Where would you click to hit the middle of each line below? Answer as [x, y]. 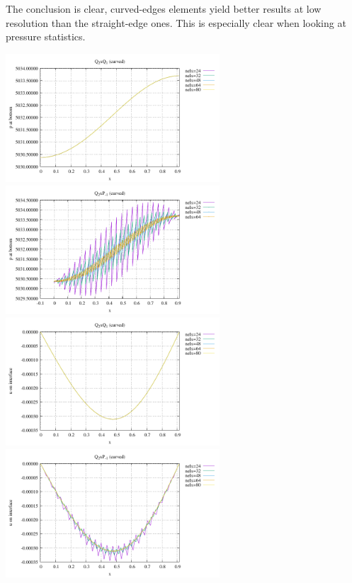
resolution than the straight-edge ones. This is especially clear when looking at [176, 22]
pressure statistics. [46, 36]
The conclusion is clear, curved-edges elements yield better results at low [164, 9]
